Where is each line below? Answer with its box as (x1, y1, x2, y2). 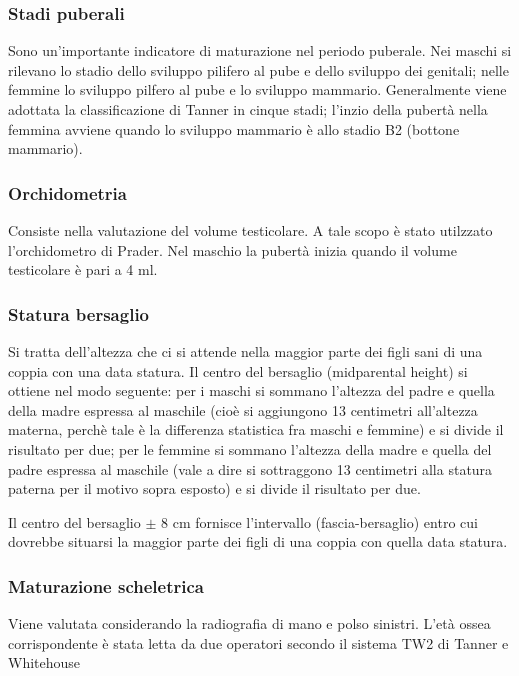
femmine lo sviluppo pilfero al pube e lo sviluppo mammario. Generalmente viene (8, 79, 507, 100)
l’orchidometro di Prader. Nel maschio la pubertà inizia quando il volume (8, 239, 457, 260)
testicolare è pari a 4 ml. (8, 259, 158, 280)
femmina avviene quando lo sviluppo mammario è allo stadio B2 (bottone (8, 118, 460, 139)
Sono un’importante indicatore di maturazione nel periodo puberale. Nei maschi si (8, 40, 512, 61)
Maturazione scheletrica (8, 573, 204, 598)
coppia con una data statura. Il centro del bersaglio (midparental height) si (8, 360, 468, 381)
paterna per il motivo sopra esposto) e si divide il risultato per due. (8, 478, 421, 499)
